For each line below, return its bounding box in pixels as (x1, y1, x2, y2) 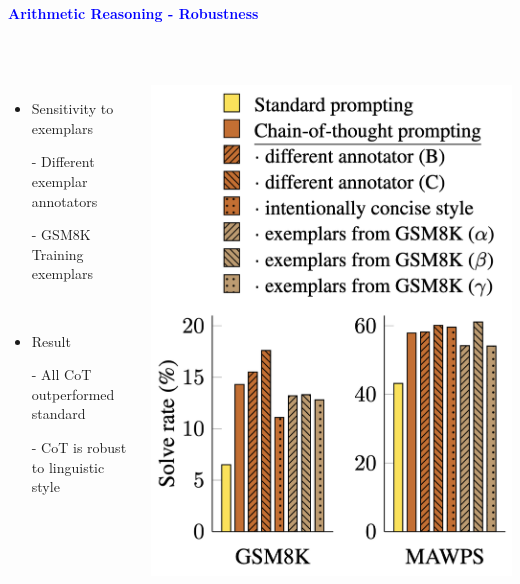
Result (31, 330, 71, 351)
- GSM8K (31, 224, 91, 245)
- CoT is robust (31, 436, 127, 457)
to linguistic (31, 456, 105, 477)
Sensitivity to (31, 98, 114, 119)
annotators (31, 190, 98, 211)
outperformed (31, 383, 115, 404)
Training (31, 243, 84, 264)
